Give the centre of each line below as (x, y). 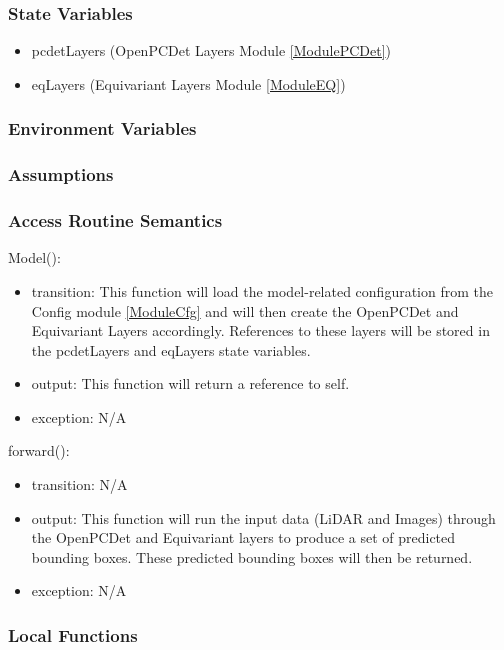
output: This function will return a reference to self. (190, 383)
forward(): (39, 450)
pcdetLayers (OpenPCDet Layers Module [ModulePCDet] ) (211, 50)
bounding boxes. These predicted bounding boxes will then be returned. (252, 556)
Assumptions (61, 174)
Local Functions (73, 634)
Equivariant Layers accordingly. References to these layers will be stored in (260, 330)
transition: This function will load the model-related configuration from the (262, 290)
